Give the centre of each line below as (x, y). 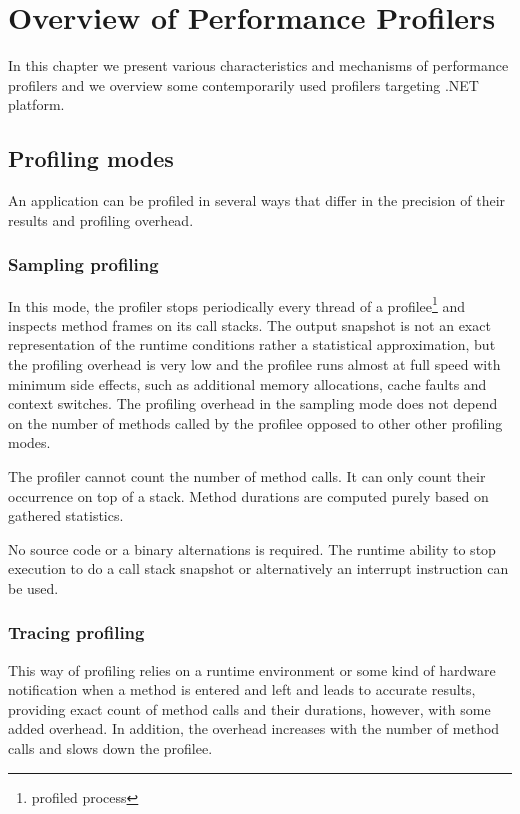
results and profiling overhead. (101, 219)
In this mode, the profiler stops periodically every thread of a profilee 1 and (237, 304)
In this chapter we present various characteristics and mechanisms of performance (258, 65)
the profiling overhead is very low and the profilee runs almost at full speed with (254, 363)
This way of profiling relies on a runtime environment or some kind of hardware (252, 669)
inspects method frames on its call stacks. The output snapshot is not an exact (249, 324)
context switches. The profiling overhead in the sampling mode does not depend (253, 403)
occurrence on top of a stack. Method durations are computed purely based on (248, 495)
